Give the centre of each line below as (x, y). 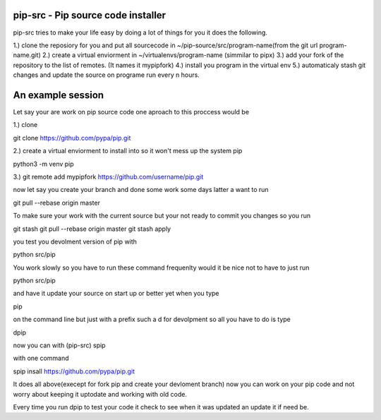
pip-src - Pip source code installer (89, 15)
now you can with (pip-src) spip (59, 345)
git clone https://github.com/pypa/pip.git (72, 138)
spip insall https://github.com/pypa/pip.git (74, 371)
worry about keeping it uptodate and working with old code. (100, 394)
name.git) (27, 55)
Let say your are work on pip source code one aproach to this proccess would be (131, 112)
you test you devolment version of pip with (75, 241)
